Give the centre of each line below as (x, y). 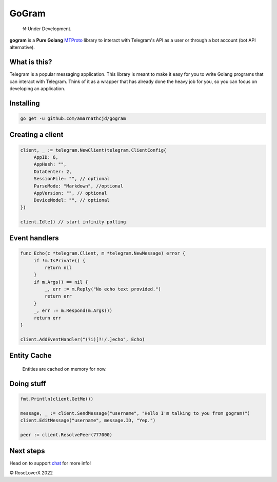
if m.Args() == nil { (61, 282)
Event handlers (34, 238)
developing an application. (37, 89)
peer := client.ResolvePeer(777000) (66, 435)
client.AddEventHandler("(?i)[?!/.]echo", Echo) (83, 339)
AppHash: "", (50, 164)
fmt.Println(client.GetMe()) (57, 399)
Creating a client (36, 135)
